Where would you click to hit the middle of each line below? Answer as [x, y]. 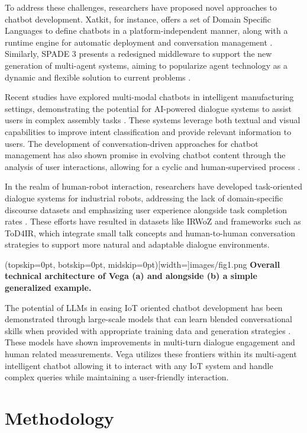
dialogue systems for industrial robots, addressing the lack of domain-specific [144, 198]
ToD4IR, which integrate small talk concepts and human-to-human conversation [150, 232]
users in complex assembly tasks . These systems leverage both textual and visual [153, 120]
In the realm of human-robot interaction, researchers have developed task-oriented [153, 186]
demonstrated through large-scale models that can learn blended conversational [148, 319]
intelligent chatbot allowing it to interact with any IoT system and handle [139, 365]
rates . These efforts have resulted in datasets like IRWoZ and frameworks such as [153, 221]
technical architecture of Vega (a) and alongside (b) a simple [131, 276]
